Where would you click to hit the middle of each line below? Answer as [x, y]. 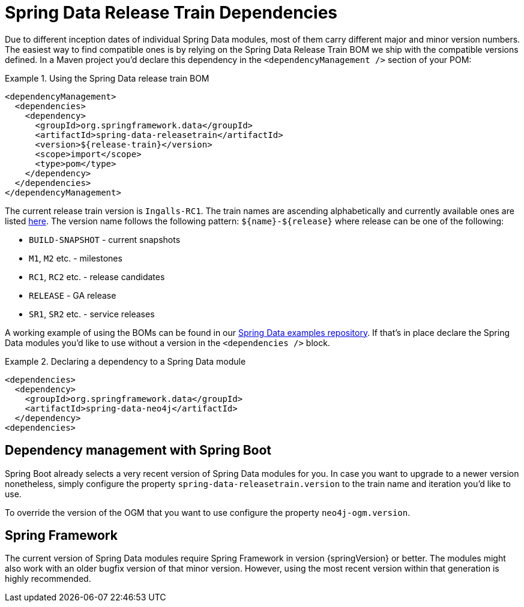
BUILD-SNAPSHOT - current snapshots [105, 239]
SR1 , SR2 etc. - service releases [92, 314]
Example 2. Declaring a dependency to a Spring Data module [125, 361]
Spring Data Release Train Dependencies [171, 13]
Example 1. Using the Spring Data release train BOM [107, 78]
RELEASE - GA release [73, 295]
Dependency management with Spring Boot [138, 450]
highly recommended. [48, 579]
